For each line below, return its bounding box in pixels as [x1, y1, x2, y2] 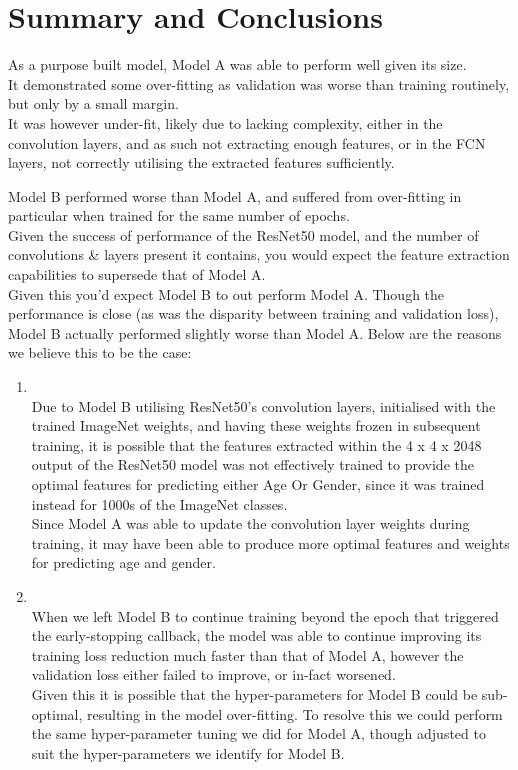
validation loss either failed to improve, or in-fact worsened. [31, 664, 396, 685]
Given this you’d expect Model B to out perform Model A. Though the [8, 283, 445, 304]
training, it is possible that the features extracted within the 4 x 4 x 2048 [31, 434, 482, 455]
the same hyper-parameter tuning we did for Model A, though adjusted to [31, 723, 486, 744]
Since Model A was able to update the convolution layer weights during [31, 513, 470, 534]
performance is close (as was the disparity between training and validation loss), [8, 303, 499, 324]
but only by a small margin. [8, 93, 179, 114]
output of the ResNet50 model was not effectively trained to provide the [31, 454, 474, 475]
